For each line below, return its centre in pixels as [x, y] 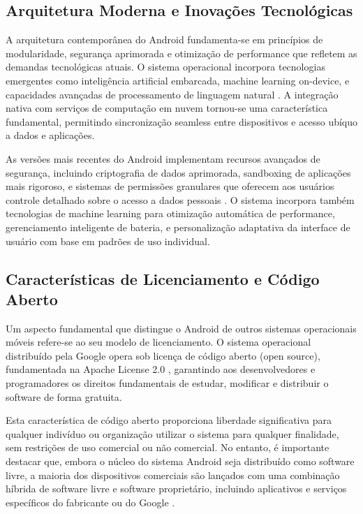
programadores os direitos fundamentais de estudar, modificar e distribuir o [167, 383]
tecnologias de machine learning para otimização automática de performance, [170, 213]
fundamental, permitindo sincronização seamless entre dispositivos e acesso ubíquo [182, 121]
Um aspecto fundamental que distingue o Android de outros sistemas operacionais [181, 328]
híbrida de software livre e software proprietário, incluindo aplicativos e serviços [176, 489]
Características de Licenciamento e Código [163, 278]
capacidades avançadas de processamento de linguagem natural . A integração [172, 94]
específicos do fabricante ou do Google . [90, 502]
